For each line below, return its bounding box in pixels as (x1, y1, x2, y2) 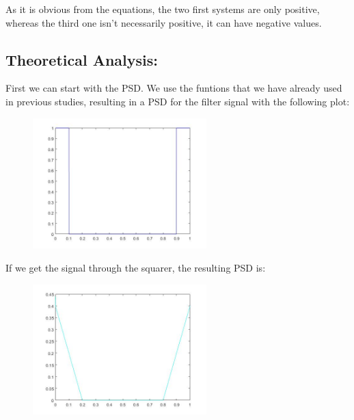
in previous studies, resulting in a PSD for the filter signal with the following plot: (5, 94, 350, 108)
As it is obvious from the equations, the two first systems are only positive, (5, 2, 320, 16)
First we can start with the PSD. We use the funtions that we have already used (5, 81, 342, 95)
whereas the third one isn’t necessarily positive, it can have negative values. (5, 15, 322, 29)
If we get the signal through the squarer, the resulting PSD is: (5, 260, 266, 274)
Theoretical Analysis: (5, 49, 158, 70)
